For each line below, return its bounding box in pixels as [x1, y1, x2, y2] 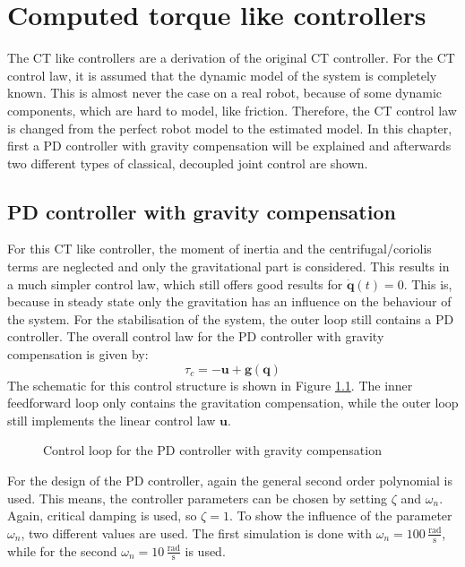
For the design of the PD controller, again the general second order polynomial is [7, 471, 452, 490]
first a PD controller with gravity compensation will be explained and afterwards [7, 136, 452, 155]
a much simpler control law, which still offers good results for [7, 274, 343, 293]
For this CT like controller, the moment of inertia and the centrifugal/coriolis [7, 239, 432, 258]
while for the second [7, 541, 117, 560]
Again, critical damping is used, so [7, 506, 197, 525]
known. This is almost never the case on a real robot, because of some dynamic [7, 83, 443, 102]
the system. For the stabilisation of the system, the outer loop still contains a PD [7, 309, 454, 328]
